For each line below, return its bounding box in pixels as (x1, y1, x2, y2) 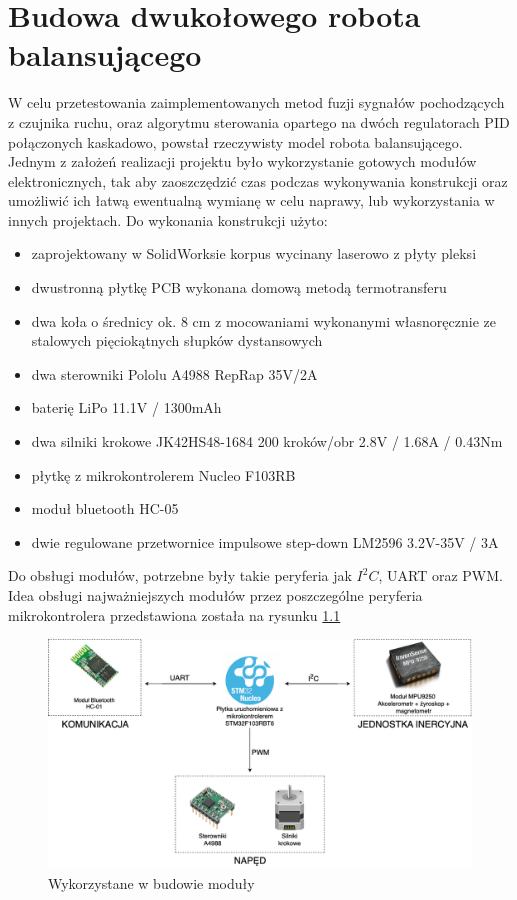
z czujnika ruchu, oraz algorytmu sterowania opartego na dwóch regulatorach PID (8, 111, 510, 132)
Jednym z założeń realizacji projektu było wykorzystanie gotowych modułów (8, 151, 477, 172)
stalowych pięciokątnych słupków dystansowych (31, 330, 323, 351)
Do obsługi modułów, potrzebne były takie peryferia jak (8, 565, 352, 586)
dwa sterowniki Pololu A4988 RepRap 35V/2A (31, 363, 318, 384)
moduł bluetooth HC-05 (31, 498, 179, 519)
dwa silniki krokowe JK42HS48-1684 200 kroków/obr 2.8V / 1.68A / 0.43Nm (31, 431, 503, 452)
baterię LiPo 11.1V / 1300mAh (31, 397, 222, 418)
